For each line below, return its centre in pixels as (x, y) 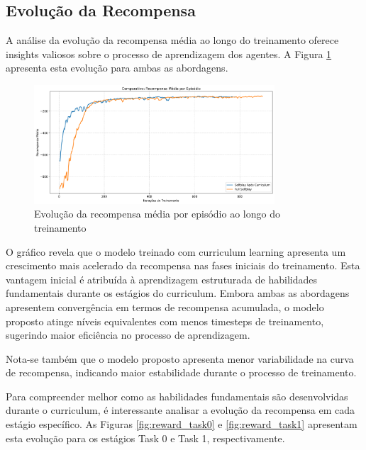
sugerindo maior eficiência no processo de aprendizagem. (128, 335)
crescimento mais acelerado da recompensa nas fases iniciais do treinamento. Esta (183, 265)
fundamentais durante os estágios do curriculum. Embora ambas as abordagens (178, 293)
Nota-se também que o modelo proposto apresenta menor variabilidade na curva (180, 358)
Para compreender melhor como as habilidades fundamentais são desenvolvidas (177, 396)
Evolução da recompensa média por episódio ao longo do (157, 214)
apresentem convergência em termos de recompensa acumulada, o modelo (165, 306)
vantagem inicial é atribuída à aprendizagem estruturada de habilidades (162, 279)
